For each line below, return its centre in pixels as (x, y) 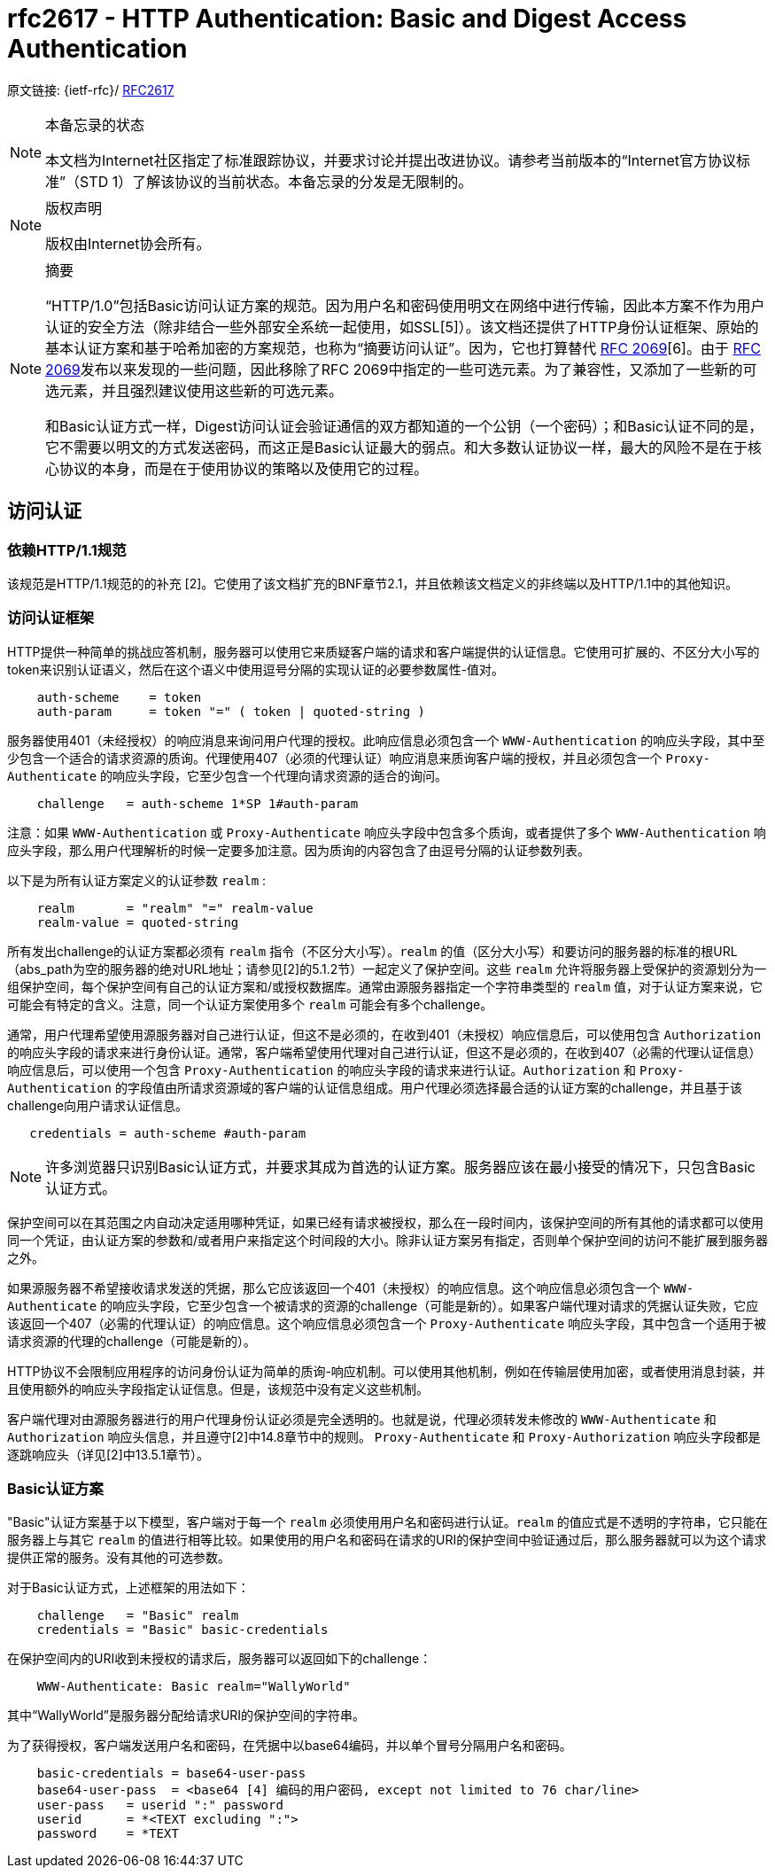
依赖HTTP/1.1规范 (67, 550)
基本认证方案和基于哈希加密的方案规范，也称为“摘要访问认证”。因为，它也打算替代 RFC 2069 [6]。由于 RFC (403, 348)
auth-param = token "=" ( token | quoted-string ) (231, 711)
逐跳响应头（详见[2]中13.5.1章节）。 (108, 1454)
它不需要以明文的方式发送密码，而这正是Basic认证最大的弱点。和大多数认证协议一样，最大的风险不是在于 (396, 447)
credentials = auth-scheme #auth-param (168, 1133)
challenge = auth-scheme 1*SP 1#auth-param (198, 803)
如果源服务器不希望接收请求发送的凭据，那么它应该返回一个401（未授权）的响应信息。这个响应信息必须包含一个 (334, 1288)
